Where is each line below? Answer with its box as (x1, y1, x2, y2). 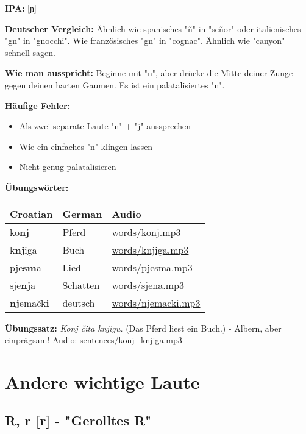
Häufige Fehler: (5, 99, 71, 112)
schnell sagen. (5, 46, 55, 59)
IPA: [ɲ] (5, 2, 37, 14)
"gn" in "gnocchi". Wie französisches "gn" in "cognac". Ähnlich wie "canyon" (5, 34, 285, 47)
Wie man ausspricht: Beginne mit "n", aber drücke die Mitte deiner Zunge (5, 66, 293, 79)
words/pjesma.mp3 (112, 260, 193, 274)
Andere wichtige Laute (5, 369, 200, 394)
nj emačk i (10, 295, 49, 310)
